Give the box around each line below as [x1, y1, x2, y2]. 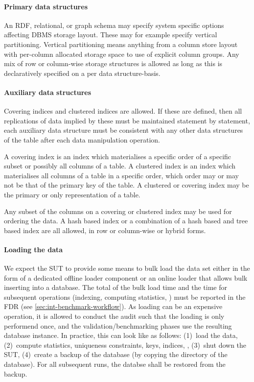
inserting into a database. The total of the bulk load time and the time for [4, 282, 228, 292]
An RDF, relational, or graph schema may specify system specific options [4, 20, 224, 30]
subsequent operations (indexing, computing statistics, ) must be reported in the [4, 291, 246, 302]
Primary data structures [4, 1, 88, 11]
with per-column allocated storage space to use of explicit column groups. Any [4, 48, 239, 59]
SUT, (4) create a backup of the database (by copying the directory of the [4, 349, 228, 359]
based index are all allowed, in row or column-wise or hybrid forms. [4, 225, 206, 235]
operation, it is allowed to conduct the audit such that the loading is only [4, 311, 225, 321]
